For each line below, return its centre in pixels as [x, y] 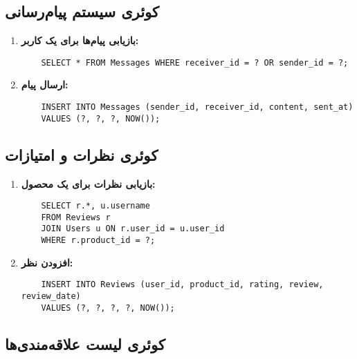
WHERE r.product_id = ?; [98, 241]
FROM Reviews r [76, 217]
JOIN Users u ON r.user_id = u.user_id [133, 229]
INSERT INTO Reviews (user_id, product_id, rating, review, [182, 285]
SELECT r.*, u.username [95, 206]
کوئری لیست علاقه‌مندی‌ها [85, 343]
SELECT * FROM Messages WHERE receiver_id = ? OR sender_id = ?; [195, 62]
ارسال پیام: [45, 85]
